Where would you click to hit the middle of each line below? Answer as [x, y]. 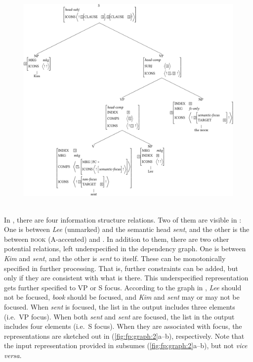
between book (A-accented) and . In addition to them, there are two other [117, 239]
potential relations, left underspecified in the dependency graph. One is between [125, 249]
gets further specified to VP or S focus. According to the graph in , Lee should [123, 287]
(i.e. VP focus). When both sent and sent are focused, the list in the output [119, 316]
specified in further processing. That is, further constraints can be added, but [121, 268]
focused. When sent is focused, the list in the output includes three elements [120, 306]
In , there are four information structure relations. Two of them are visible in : [123, 219]
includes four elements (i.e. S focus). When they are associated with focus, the [123, 326]
